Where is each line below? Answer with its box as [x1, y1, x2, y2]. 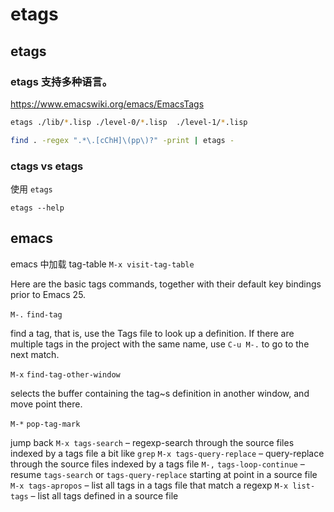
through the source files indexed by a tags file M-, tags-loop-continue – [10, 458, 305, 470]
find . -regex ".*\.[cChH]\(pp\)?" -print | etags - [10, 135, 235, 145]
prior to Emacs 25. [10, 288, 87, 300]
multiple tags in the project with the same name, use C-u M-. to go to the [10, 338, 310, 350]
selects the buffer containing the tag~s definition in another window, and [10, 387, 310, 399]
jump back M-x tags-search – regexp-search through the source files [10, 436, 295, 448]
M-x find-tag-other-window [10, 369, 121, 380]
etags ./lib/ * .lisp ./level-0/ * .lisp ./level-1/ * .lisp [10, 117, 248, 127]
